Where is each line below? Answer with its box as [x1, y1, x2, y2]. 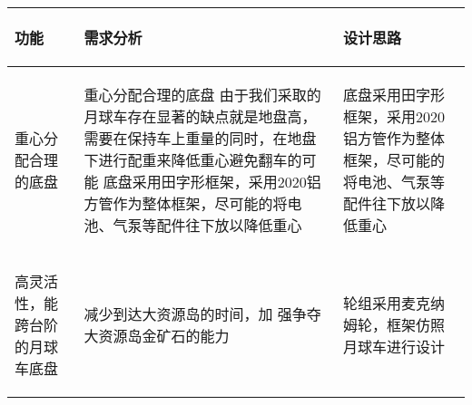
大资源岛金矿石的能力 [84, 325, 230, 346]
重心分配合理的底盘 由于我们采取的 [84, 84, 321, 105]
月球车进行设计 [342, 336, 445, 357]
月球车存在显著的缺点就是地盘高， [84, 106, 317, 127]
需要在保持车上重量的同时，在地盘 [84, 128, 317, 149]
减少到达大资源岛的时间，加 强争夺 [84, 304, 321, 324]
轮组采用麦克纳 [342, 293, 445, 313]
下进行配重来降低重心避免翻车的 [84, 149, 302, 170]
